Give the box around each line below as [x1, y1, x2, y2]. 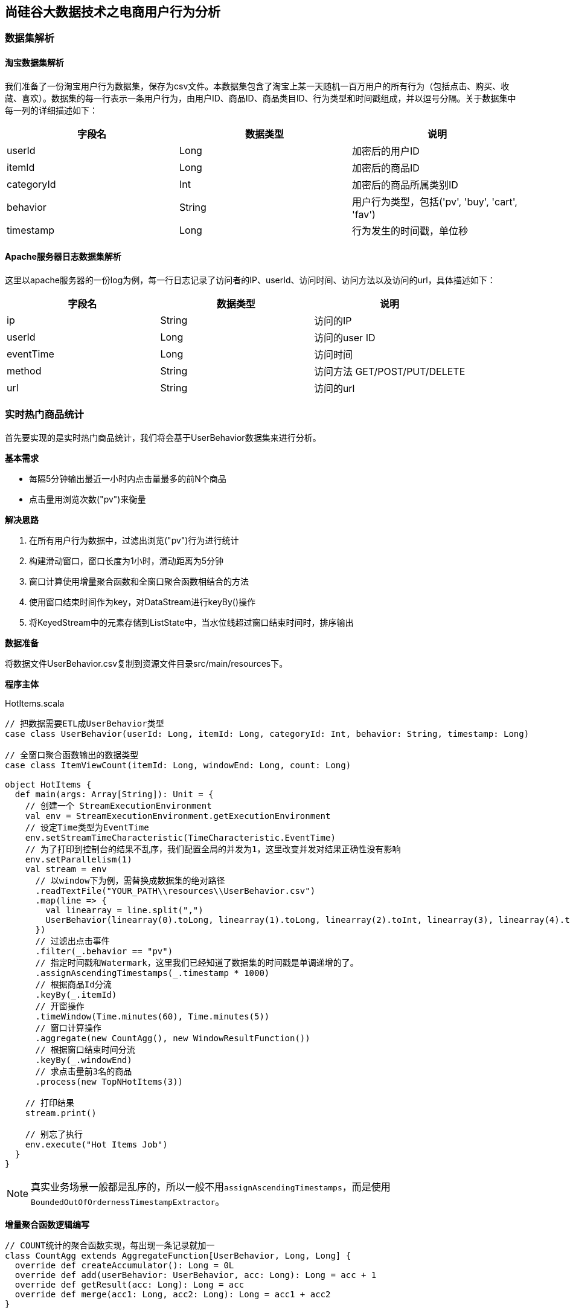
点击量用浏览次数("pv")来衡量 [29, 493, 146, 504]
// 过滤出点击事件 [35, 936, 110, 946]
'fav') [351, 208, 376, 220]
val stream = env [25, 864, 107, 874]
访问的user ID [313, 331, 376, 344]
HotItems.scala [5, 698, 65, 708]
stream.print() [25, 1108, 97, 1118]
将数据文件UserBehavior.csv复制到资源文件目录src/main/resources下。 [5, 658, 288, 669]
